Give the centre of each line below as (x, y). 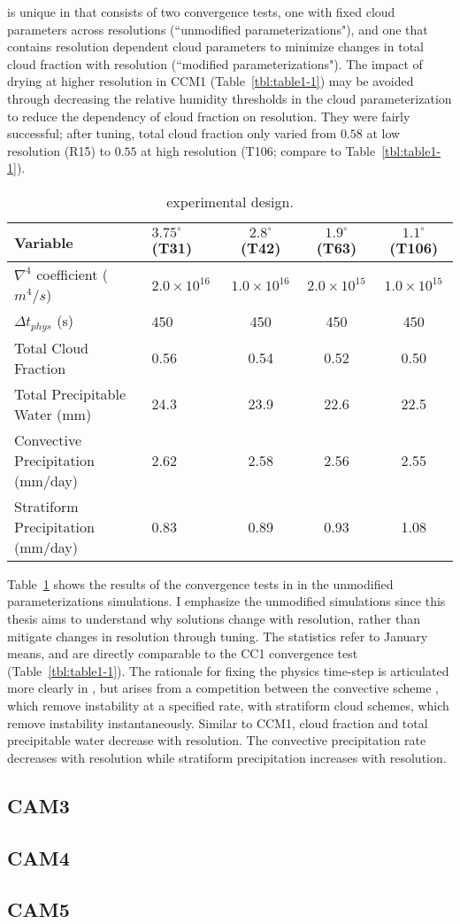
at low (383, 133)
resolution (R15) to (59, 150)
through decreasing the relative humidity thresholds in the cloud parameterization (230, 98)
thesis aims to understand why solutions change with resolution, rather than (214, 619)
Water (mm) (53, 414)
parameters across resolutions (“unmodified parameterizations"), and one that (218, 29)
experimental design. (230, 201)
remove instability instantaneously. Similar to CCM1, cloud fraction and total (218, 722)
